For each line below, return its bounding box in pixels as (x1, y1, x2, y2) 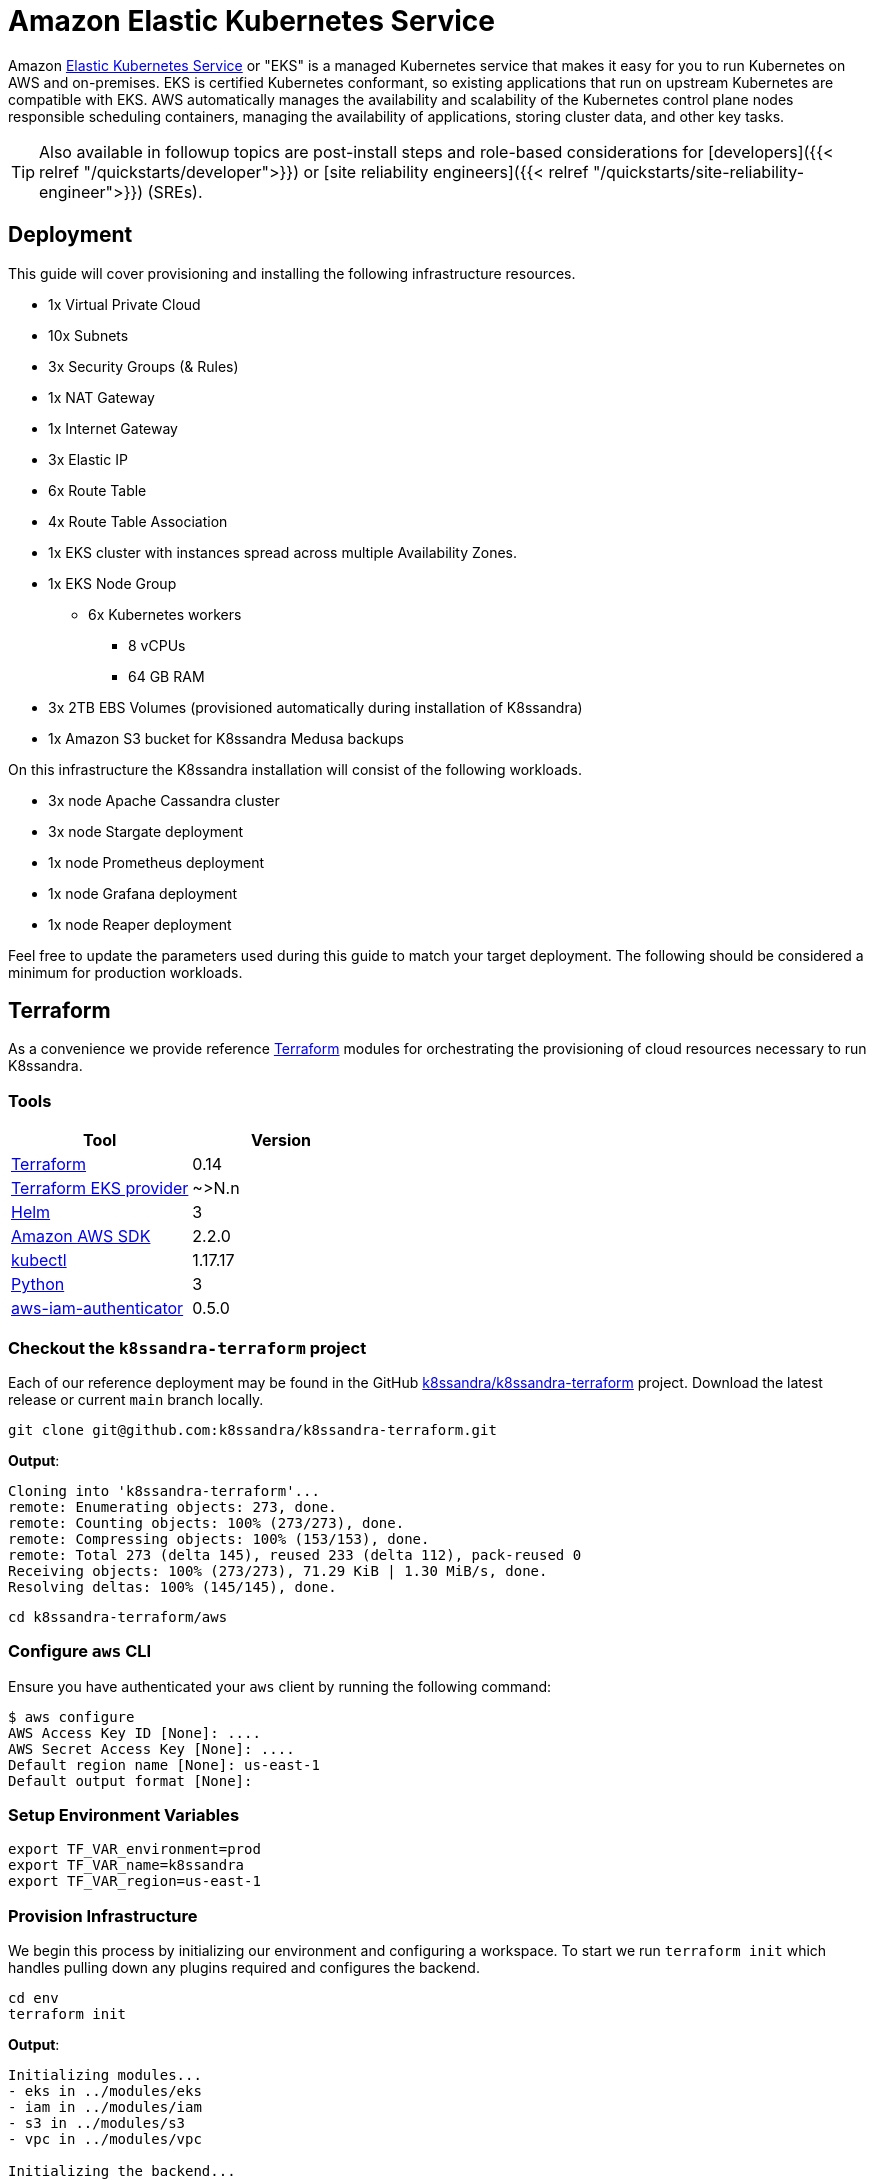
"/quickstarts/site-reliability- (592, 161, 805, 182)
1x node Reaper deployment (48, 915, 232, 933)
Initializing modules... (8, 2067, 202, 2084)
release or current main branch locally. (8, 1390, 264, 1408)
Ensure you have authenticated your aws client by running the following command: (8, 1677, 552, 1695)
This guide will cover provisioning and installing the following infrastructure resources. (8, 264, 576, 282)
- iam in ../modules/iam (8, 2099, 202, 2116)
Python (11, 1274, 65, 1295)
